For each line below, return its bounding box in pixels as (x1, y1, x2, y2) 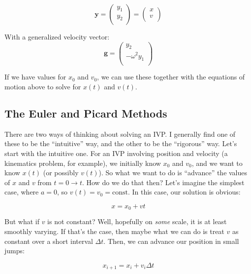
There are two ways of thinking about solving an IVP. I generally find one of (4, 128, 236, 139)
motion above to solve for (4, 81, 81, 92)
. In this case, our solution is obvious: (127, 187, 241, 197)
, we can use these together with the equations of (97, 72, 245, 82)
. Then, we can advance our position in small (103, 235, 239, 246)
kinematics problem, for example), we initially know (4, 157, 161, 168)
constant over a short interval (4, 235, 93, 246)
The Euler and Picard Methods (4, 106, 167, 121)
